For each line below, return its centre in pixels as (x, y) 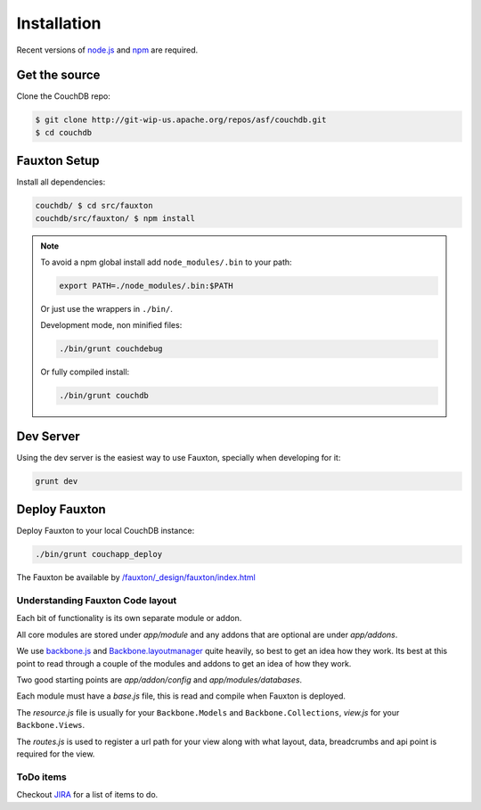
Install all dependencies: (61, 182)
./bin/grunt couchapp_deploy (99, 554)
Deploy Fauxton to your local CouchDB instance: (106, 531)
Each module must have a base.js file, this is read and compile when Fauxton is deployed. (181, 696)
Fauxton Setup (58, 161)
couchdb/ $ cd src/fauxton (94, 206)
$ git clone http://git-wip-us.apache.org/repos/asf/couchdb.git (181, 120)
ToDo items (41, 777)
